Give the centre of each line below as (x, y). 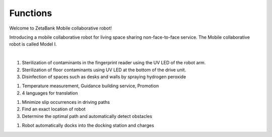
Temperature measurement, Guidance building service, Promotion (90, 86)
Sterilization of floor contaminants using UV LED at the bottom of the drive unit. (104, 70)
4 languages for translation (50, 93)
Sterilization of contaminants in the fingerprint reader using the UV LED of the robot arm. (114, 63)
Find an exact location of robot (54, 109)
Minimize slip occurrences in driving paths (66, 102)
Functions (31, 13)
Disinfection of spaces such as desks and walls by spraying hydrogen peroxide (104, 77)
